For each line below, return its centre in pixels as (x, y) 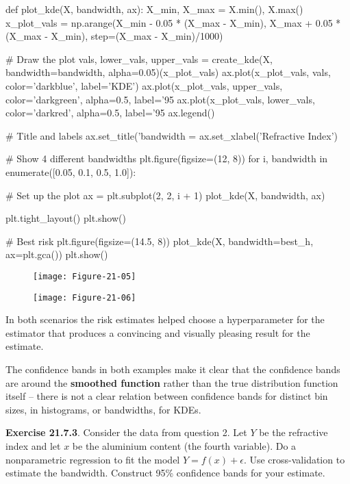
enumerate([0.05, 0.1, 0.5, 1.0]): (71, 171)
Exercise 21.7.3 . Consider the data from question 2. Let (126, 432)
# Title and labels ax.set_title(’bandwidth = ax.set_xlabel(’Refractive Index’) (172, 135)
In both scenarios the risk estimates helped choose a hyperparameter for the (165, 319)
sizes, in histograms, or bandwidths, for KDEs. (103, 409)
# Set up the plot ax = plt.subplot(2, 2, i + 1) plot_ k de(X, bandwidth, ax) (165, 195)
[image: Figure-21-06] (85, 297)
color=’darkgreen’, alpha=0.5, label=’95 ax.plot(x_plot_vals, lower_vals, (160, 99)
